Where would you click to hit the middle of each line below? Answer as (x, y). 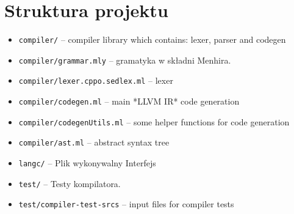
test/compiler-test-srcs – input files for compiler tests (126, 204)
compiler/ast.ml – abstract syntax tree (94, 142)
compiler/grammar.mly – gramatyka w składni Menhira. (125, 60)
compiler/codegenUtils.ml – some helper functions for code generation (154, 121)
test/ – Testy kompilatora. (70, 183)
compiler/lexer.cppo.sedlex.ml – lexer (96, 80)
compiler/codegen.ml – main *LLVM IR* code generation (129, 101)
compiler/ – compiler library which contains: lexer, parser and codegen (152, 39)
